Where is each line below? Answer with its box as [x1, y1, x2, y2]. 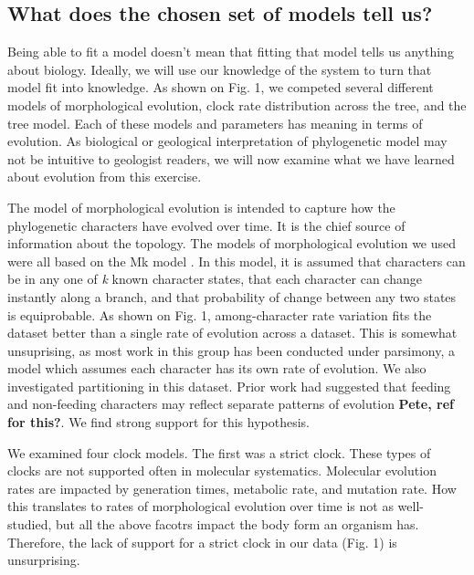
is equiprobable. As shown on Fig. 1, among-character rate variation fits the [7, 305, 432, 324]
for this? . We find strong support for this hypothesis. [7, 413, 310, 432]
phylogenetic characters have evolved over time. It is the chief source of [7, 215, 406, 235]
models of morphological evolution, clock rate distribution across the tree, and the [7, 95, 467, 114]
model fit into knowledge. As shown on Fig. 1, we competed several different [7, 78, 434, 97]
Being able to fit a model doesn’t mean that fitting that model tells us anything [7, 42, 454, 61]
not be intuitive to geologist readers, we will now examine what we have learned [7, 149, 455, 168]
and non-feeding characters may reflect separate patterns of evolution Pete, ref [7, 394, 454, 413]
